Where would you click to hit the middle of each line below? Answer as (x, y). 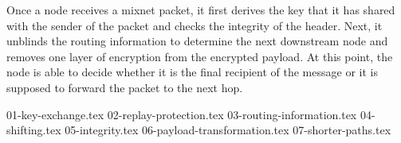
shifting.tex (34, 130)
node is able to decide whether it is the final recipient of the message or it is (192, 72)
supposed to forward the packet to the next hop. (125, 87)
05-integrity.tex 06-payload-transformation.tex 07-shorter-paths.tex (228, 130)
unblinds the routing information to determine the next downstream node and (197, 41)
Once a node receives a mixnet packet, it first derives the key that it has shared (201, 10)
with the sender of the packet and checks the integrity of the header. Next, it (195, 25)
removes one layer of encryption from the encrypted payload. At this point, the (200, 56)
